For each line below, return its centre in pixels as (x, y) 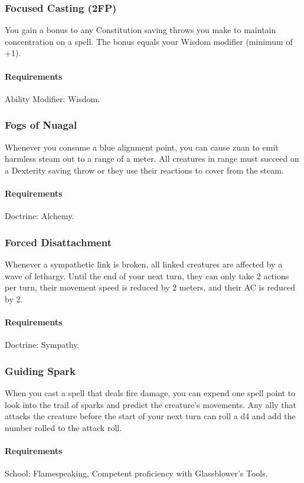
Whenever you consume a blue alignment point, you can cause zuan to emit (142, 147)
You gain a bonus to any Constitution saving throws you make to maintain (140, 30)
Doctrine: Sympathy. (42, 345)
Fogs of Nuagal (41, 125)
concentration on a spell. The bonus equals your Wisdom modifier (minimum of (149, 41)
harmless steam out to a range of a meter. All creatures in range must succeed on (152, 159)
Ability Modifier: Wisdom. (53, 98)
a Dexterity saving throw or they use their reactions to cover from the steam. (144, 170)
